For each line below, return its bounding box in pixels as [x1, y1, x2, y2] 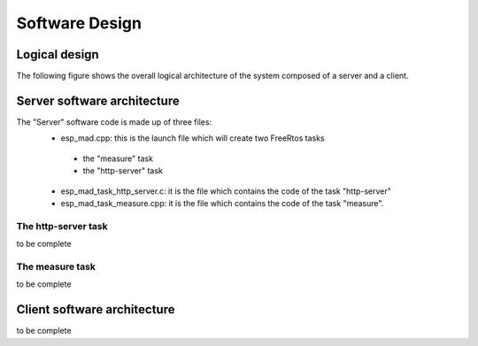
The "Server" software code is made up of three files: [16, 116, 212, 127]
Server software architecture [16, 93, 181, 108]
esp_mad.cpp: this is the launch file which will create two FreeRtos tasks [60, 133, 325, 143]
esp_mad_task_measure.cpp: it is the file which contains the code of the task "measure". [60, 197, 384, 208]
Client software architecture [16, 302, 175, 318]
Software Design [16, 13, 142, 33]
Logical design [16, 47, 99, 62]
